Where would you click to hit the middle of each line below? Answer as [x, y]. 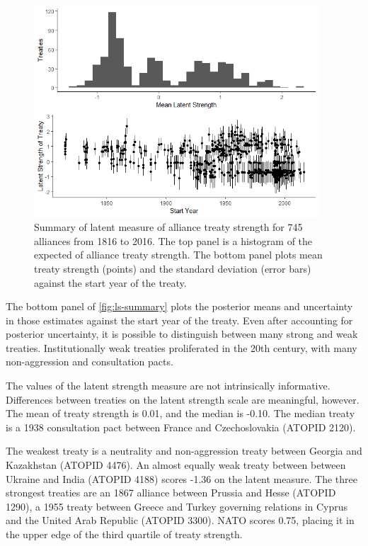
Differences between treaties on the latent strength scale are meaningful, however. [183, 399]
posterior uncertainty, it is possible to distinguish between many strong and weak [182, 334]
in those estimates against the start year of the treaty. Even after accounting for [179, 320]
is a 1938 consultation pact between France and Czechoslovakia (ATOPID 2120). [181, 427]
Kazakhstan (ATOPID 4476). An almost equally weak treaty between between [176, 465]
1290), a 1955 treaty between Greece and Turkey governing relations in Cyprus [177, 506]
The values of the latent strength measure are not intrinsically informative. [168, 386]
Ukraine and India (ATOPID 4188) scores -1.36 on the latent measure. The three [182, 478]
